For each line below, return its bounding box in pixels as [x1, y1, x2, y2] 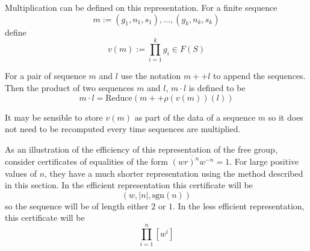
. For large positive [229, 155, 299, 167]
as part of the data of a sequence [134, 110, 256, 123]
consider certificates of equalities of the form [5, 155, 168, 167]
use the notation [120, 69, 181, 82]
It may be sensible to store [5, 110, 103, 123]
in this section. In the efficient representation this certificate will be [5, 179, 253, 191]
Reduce [105, 94, 132, 103]
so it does [268, 110, 303, 123]
